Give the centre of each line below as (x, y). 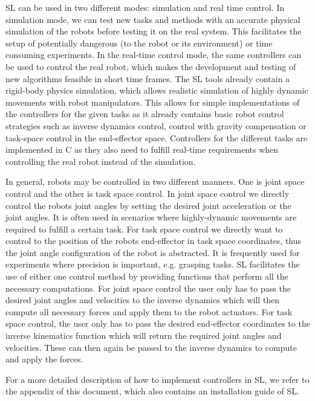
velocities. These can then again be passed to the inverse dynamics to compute (151, 347)
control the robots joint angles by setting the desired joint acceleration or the (148, 205)
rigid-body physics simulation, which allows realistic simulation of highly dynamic (157, 90)
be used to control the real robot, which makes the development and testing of (151, 66)
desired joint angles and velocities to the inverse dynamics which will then (143, 300)
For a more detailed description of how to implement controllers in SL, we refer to (157, 379)
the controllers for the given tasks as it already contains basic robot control (145, 114)
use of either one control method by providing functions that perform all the (147, 276)
